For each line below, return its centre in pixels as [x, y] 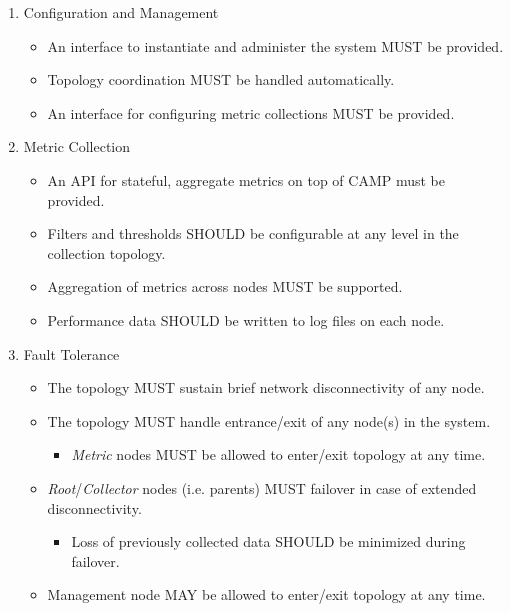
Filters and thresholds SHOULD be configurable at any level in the [253, 233]
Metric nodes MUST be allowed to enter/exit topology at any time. [278, 454]
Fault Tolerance [71, 353]
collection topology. [106, 252]
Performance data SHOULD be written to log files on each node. [246, 319]
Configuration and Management [121, 12]
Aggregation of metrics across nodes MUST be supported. [225, 286]
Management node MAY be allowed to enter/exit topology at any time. [266, 594]
